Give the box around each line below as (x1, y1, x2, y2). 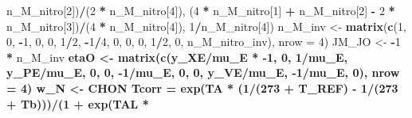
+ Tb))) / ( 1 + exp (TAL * (6, 95, 149, 112)
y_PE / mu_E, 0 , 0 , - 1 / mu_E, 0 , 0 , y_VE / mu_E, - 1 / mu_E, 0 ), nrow (6, 64, 400, 81)
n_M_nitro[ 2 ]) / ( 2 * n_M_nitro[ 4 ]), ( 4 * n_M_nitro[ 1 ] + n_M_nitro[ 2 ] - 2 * (6, 2, 395, 18)
